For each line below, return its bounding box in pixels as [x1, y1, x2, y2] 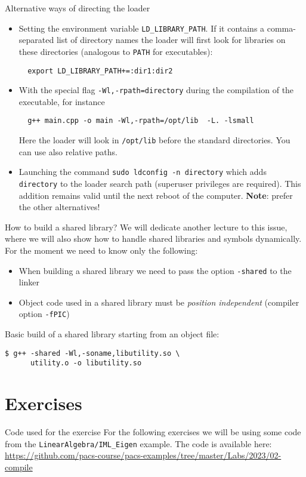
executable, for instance [18, 95, 105, 107]
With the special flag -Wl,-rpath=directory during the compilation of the [18, 84, 294, 96]
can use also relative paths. [18, 145, 118, 158]
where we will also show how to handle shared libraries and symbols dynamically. [5, 232, 302, 245]
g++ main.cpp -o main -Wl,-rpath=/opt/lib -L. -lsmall [27, 116, 254, 125]
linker [18, 276, 40, 288]
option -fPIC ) [18, 307, 70, 320]
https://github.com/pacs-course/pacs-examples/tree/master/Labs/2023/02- [5, 449, 282, 461]
